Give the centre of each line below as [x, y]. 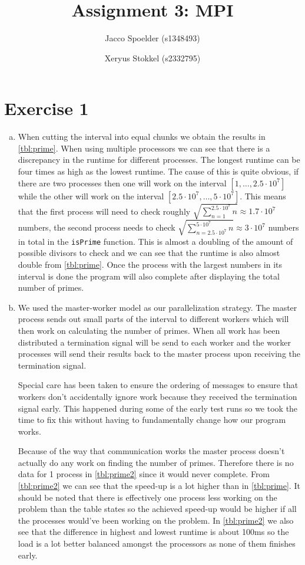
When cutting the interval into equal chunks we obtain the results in [142, 137]
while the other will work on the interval [91, 196]
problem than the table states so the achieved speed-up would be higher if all [157, 509]
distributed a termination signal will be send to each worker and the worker [155, 342]
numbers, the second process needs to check [97, 227]
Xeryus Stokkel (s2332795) [152, 58]
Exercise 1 [47, 108]
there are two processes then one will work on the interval [122, 183]
